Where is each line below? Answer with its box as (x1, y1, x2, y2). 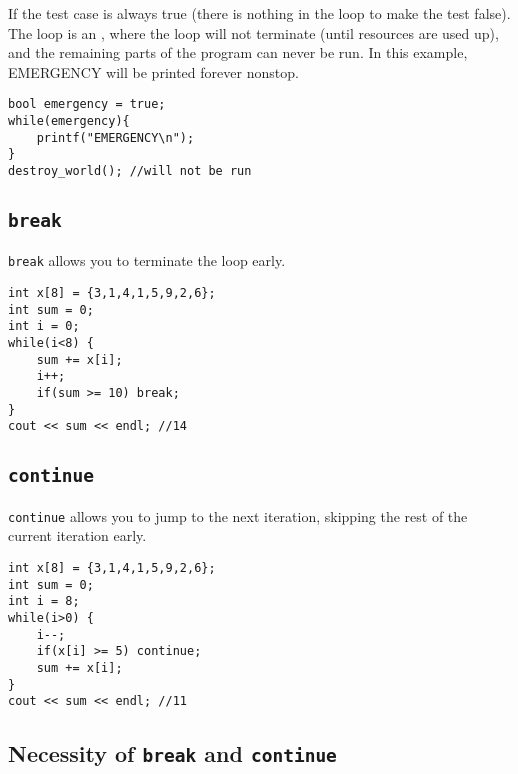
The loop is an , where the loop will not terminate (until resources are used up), (8, 22, 499, 43)
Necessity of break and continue (8, 738, 337, 769)
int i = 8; (8, 594, 80, 609)
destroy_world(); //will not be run (8, 164, 252, 178)
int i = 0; (8, 319, 80, 334)
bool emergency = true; (8, 97, 166, 112)
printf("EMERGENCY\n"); (36, 130, 195, 145)
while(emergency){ (8, 114, 130, 129)
